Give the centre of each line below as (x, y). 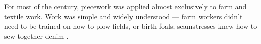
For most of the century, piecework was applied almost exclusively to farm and (125, 6)
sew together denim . (36, 35)
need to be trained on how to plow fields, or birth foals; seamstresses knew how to (131, 26)
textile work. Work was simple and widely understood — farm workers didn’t (123, 16)
